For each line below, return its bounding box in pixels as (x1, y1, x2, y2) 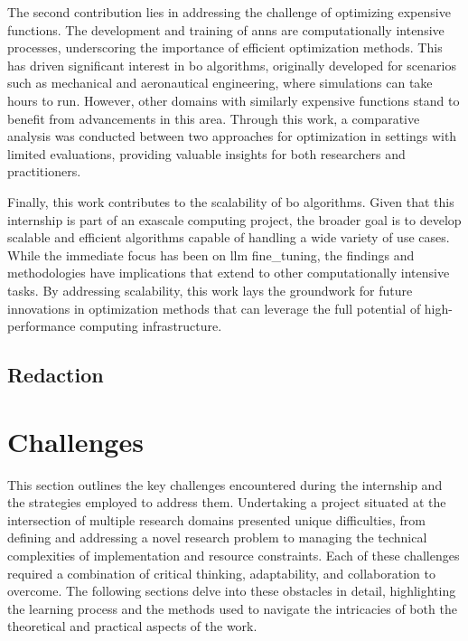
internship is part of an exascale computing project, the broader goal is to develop (7, 210, 462, 229)
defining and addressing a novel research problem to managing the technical (7, 528, 427, 547)
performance (7, 316, 76, 335)
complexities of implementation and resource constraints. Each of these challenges (7, 545, 460, 564)
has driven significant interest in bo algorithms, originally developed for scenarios (7, 55, 456, 74)
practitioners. (7, 162, 81, 181)
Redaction (7, 361, 104, 389)
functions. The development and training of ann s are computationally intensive (7, 20, 445, 39)
